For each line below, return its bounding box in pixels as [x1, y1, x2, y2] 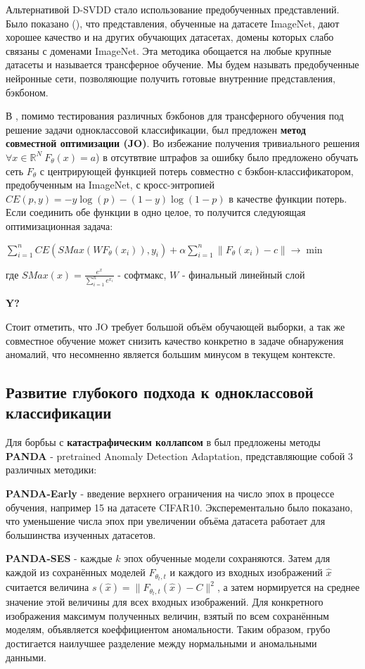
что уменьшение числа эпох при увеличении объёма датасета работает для [6, 514, 326, 528]
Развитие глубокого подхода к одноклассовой [6, 381, 314, 403]
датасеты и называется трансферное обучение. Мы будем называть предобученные [6, 57, 359, 72]
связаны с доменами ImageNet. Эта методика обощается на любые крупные [6, 43, 332, 58]
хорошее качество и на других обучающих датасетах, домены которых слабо [6, 30, 334, 44]
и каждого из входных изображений [169, 565, 323, 580]
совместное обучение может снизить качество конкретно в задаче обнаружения [6, 333, 344, 348]
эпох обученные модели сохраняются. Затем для [124, 551, 331, 566]
